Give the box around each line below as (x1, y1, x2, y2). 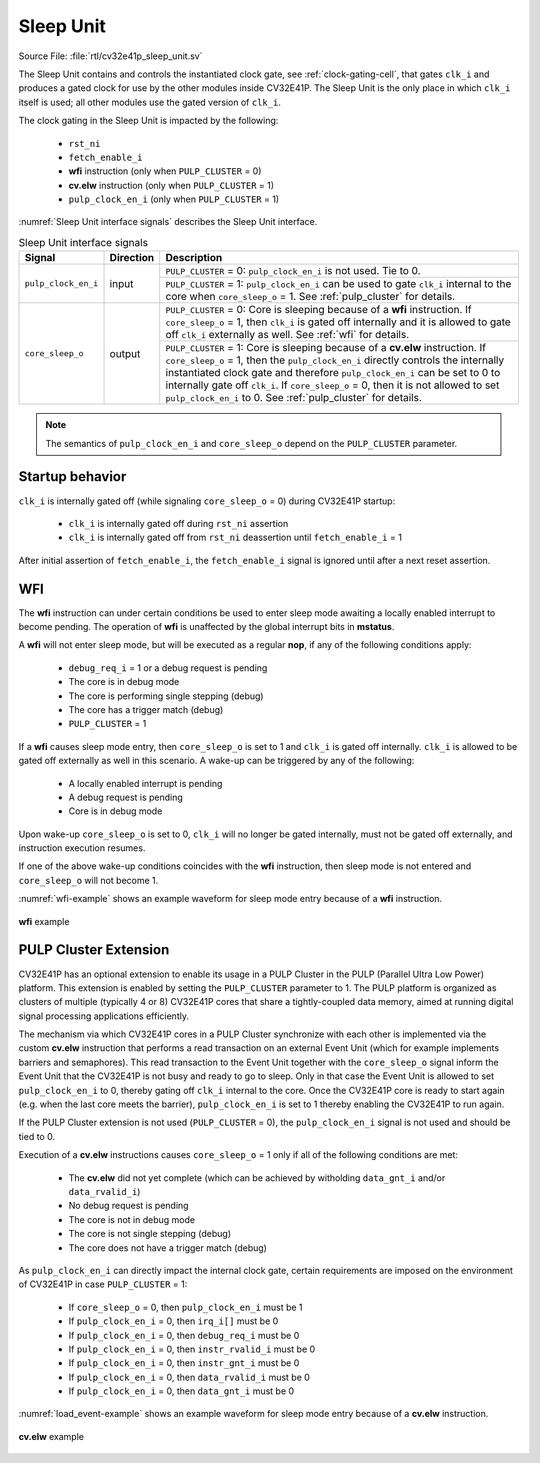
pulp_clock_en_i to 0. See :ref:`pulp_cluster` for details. (165, 391, 422, 405)
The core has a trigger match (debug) (68, 703, 224, 715)
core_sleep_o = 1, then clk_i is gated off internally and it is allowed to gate (165, 315, 512, 329)
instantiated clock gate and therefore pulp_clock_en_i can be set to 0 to (165, 366, 501, 380)
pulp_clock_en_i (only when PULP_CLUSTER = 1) (68, 193, 280, 205)
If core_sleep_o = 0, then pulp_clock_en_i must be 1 (68, 1301, 304, 1313)
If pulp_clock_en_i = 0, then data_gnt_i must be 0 (68, 1385, 295, 1397)
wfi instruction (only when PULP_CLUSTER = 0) (68, 165, 262, 177)
